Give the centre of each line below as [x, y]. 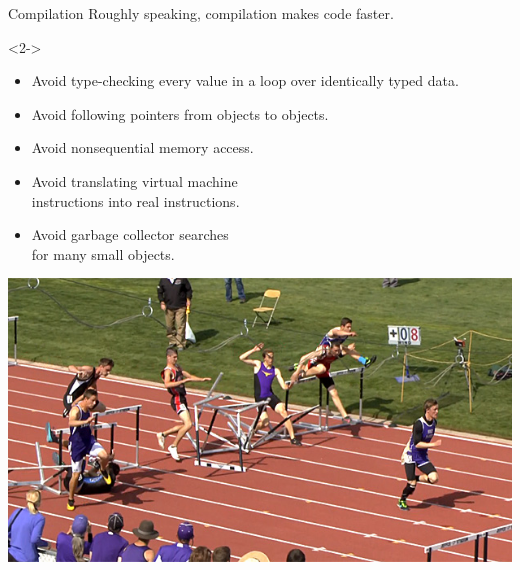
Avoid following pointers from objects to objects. [180, 113]
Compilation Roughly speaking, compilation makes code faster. [201, 13]
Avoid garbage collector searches [130, 234]
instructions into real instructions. [135, 200]
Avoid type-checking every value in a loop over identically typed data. [245, 80]
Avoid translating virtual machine [134, 180]
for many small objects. [103, 253]
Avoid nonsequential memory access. [142, 147]
